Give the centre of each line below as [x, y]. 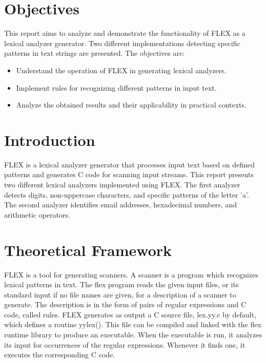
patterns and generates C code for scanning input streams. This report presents [129, 174]
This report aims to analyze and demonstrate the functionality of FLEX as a [125, 33]
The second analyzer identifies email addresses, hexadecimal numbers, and [120, 205]
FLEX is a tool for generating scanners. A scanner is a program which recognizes [131, 274]
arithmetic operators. [37, 214]
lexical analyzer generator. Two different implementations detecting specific [122, 43]
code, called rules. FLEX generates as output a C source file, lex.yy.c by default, [130, 314]
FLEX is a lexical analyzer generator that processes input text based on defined [129, 164]
